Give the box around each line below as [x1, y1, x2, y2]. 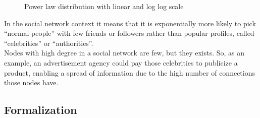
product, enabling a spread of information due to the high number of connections [4, 67, 255, 78]
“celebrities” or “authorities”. [4, 37, 93, 48]
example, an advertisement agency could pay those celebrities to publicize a [4, 57, 238, 68]
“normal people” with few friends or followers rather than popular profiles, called [4, 28, 254, 38]
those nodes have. [4, 77, 59, 88]
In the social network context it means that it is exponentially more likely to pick [4, 18, 256, 28]
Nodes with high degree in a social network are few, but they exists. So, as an [4, 47, 245, 58]
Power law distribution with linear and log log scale [24, 1, 184, 11]
